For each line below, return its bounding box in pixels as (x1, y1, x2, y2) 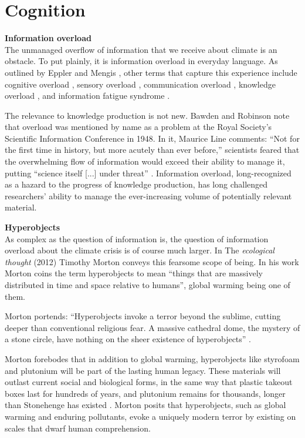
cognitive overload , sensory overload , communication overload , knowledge (5, 78, 276, 90)
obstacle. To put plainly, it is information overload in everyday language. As (5, 55, 278, 67)
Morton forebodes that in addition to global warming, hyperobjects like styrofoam (5, 352, 300, 365)
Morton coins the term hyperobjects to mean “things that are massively (5, 267, 263, 279)
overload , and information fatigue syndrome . (5, 89, 170, 102)
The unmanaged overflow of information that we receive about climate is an (5, 43, 277, 55)
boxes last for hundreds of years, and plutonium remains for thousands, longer (5, 387, 286, 399)
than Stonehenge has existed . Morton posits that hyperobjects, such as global (5, 399, 286, 411)
